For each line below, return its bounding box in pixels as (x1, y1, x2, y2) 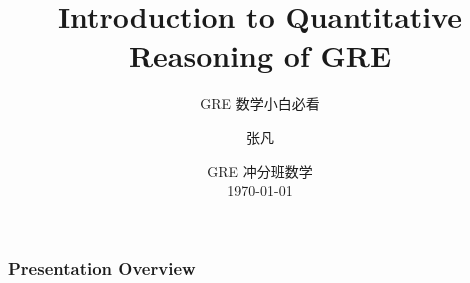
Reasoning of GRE (128, 35, 392, 76)
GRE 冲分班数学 (207, 160, 313, 181)
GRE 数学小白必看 (200, 93, 320, 114)
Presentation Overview (8, 255, 196, 280)
